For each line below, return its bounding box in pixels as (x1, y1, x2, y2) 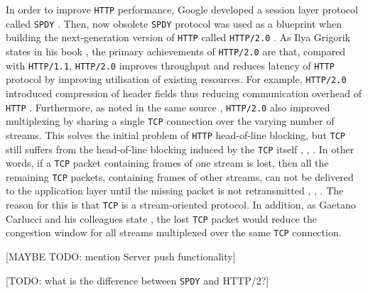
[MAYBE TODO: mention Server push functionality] (6, 249, 236, 264)
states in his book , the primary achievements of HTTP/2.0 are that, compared (6, 43, 346, 58)
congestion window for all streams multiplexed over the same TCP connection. (6, 225, 342, 240)
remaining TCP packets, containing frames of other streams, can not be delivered (6, 169, 354, 184)
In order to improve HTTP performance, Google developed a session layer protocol (6, 2, 358, 16)
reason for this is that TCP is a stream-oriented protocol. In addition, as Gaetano (6, 197, 356, 212)
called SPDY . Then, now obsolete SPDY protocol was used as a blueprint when (6, 16, 342, 31)
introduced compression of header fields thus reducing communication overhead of (6, 85, 362, 100)
